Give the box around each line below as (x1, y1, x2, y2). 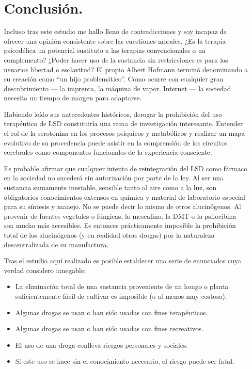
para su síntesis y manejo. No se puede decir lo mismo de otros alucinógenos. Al (4, 201, 241, 211)
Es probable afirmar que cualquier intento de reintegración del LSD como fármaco (4, 163, 248, 173)
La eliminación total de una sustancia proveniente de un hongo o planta (15, 281, 229, 291)
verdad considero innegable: (4, 265, 86, 275)
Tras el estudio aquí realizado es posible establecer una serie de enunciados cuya (4, 256, 241, 266)
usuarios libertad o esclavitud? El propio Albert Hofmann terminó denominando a (4, 64, 248, 74)
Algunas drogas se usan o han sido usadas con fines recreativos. (15, 323, 204, 334)
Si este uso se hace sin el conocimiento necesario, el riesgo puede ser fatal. (15, 356, 235, 366)
